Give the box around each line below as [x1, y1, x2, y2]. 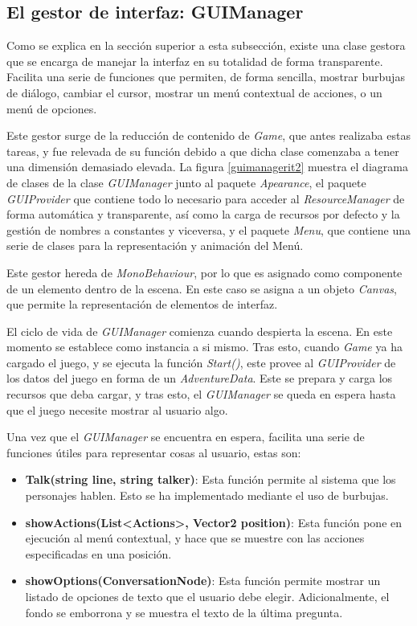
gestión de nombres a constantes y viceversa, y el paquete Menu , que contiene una [6, 221, 411, 238]
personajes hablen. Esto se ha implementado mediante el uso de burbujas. [25, 487, 389, 504]
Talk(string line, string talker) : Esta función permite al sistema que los [25, 471, 396, 488]
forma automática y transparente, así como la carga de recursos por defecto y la [6, 206, 400, 223]
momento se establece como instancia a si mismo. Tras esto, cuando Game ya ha [6, 338, 403, 355]
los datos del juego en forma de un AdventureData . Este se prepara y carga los [6, 370, 393, 387]
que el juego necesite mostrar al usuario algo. [6, 401, 228, 418]
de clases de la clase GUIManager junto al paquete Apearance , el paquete [6, 174, 366, 190]
